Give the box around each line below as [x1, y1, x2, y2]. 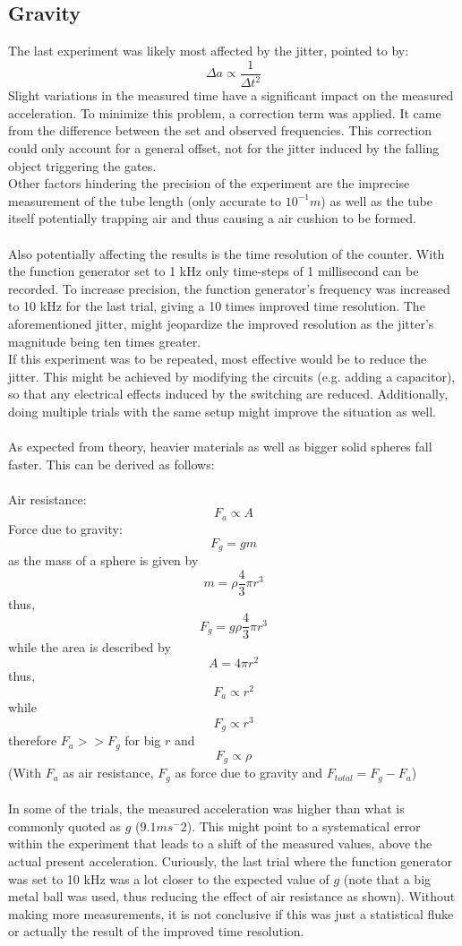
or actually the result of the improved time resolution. [8, 922, 304, 941]
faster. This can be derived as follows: [8, 454, 215, 473]
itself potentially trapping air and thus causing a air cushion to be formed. [8, 209, 416, 228]
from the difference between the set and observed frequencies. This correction [8, 121, 432, 140]
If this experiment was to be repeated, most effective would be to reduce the [8, 349, 427, 368]
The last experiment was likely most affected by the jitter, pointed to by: [8, 41, 409, 60]
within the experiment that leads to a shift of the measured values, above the [8, 834, 432, 853]
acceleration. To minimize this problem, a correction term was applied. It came [8, 103, 441, 122]
